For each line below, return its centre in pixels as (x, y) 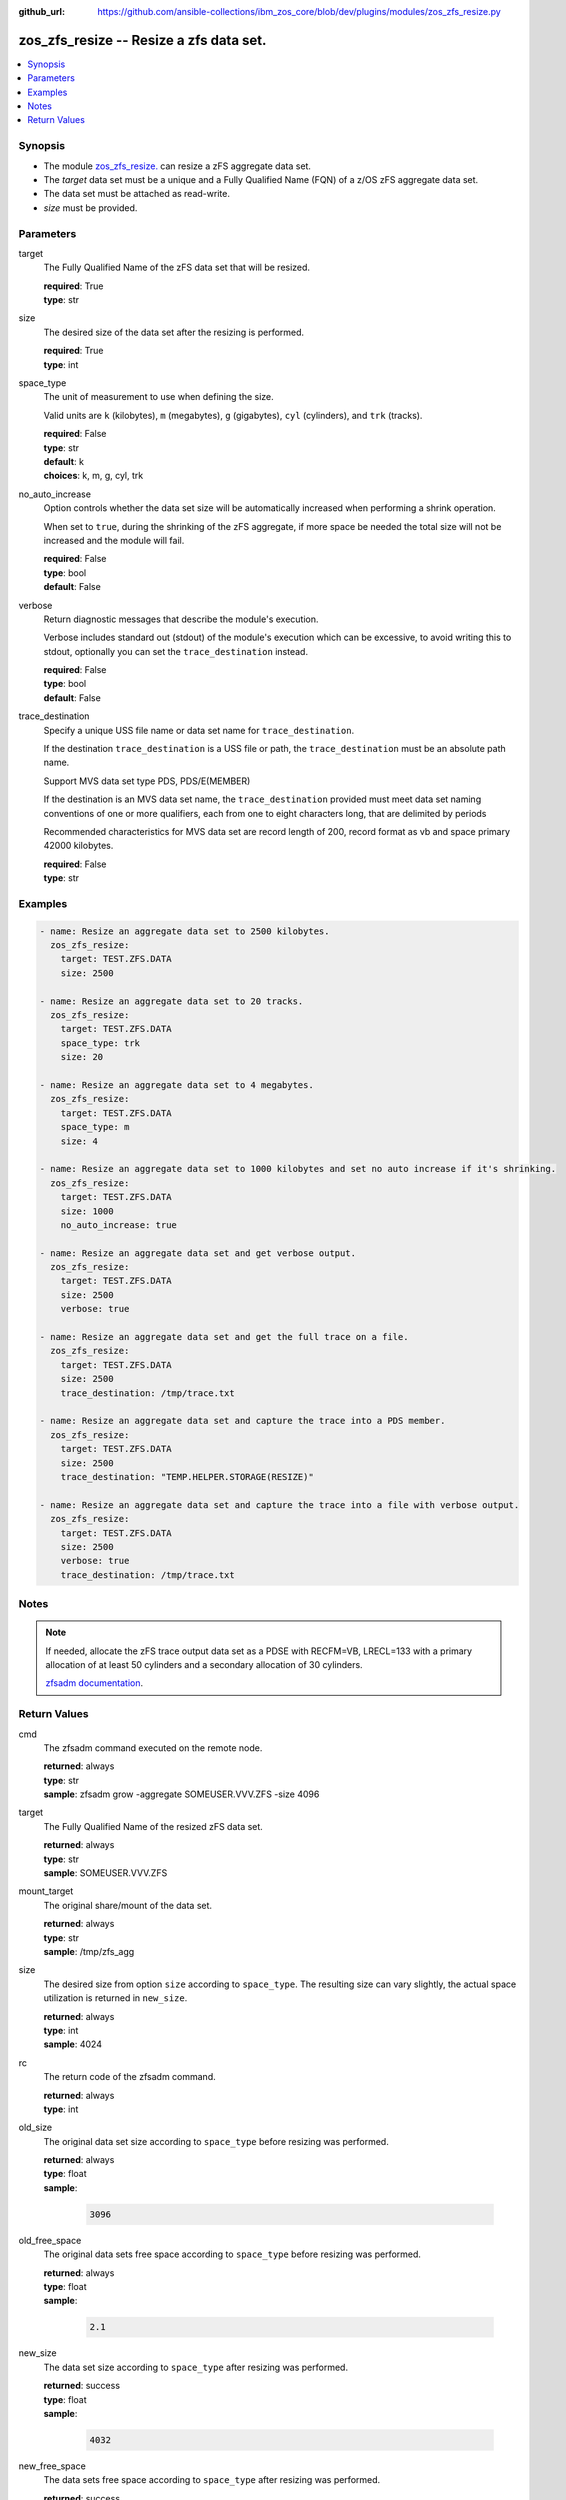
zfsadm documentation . (94, 1683)
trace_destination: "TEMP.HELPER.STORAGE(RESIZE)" (187, 1476)
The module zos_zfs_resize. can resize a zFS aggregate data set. (177, 166)
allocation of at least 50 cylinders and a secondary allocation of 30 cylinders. (204, 1664)
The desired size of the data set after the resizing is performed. (174, 332)
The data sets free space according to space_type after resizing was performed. (212, 2480)
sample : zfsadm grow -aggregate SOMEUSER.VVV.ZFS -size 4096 (181, 1794)
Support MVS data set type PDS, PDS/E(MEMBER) (147, 781)
